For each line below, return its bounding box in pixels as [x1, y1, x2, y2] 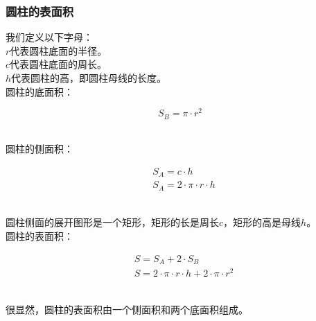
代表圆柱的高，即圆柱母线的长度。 [11, 71, 167, 85]
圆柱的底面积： [6, 84, 73, 98]
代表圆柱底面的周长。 [10, 57, 107, 71]
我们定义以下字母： [6, 30, 93, 44]
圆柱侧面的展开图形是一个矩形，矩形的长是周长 [6, 215, 219, 229]
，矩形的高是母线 [223, 215, 301, 229]
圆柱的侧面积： [6, 141, 73, 156]
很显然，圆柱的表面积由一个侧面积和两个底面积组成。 [6, 302, 248, 316]
